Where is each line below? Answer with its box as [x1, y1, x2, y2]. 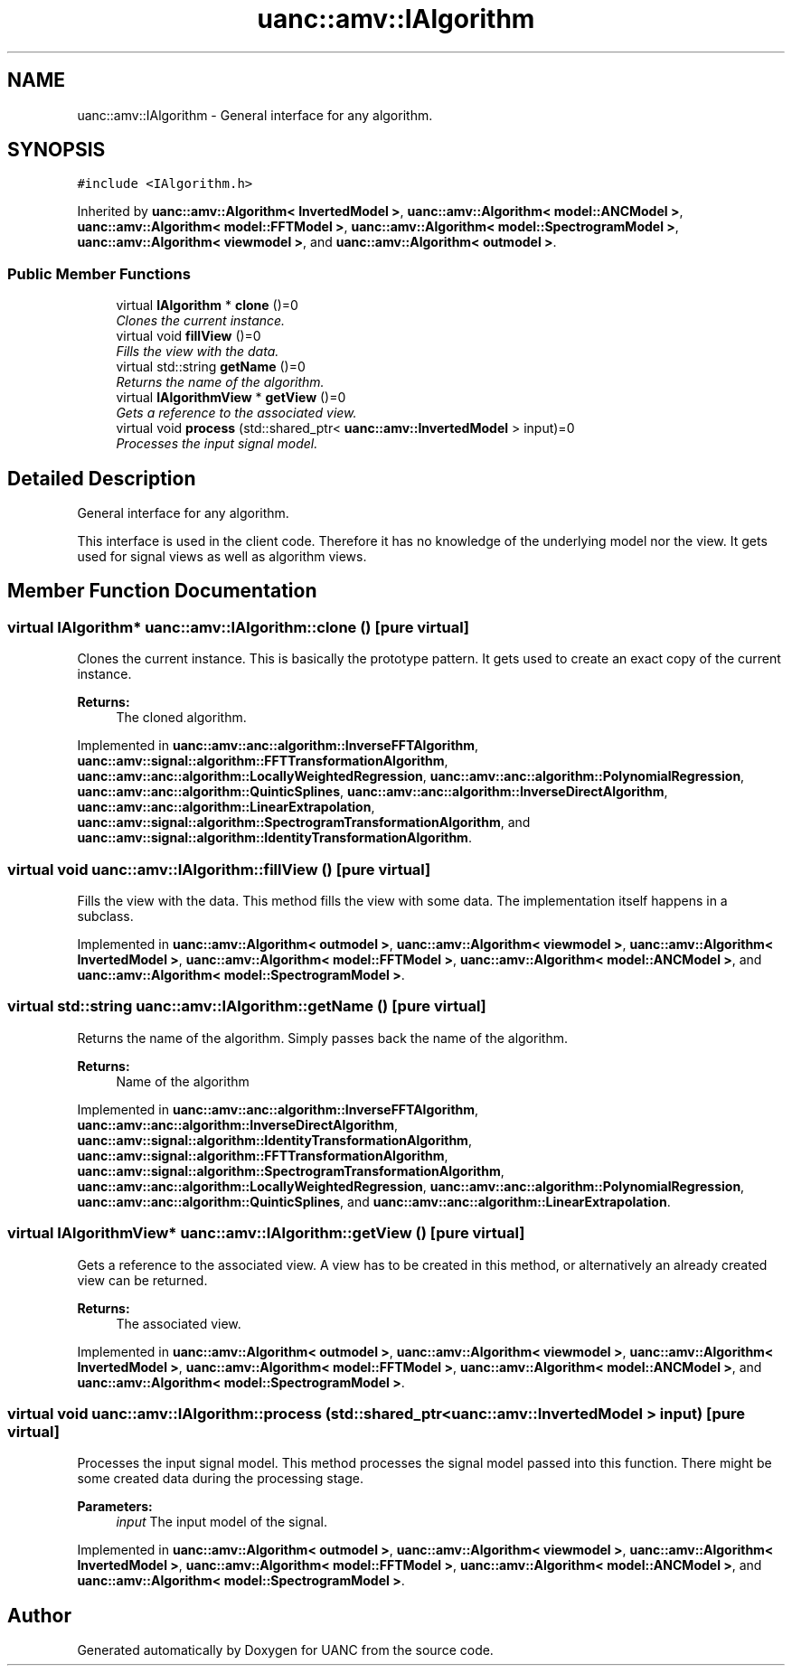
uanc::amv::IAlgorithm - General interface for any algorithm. [77, 107, 433, 123]
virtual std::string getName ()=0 [116, 359, 306, 375]
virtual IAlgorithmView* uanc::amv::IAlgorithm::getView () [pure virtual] [7, 1224, 525, 1243]
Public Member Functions [7, 264, 191, 283]
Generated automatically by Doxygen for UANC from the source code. [77, 1642, 494, 1659]
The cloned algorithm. [116, 710, 247, 726]
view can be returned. [77, 1272, 208, 1288]
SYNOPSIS [7, 138, 106, 162]
